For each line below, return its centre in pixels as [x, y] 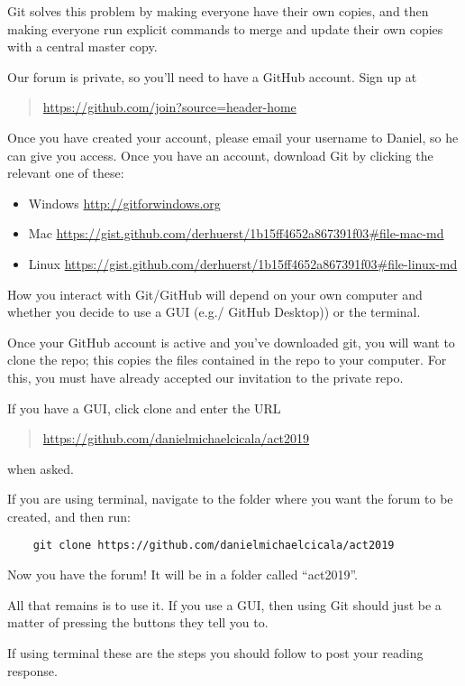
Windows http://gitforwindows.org [124, 203]
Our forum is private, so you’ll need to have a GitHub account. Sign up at [212, 76]
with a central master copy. [82, 46]
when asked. [41, 468]
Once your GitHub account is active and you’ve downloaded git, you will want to [231, 342]
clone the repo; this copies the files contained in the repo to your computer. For [227, 360]
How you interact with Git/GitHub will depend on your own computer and [215, 294]
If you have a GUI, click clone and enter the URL [144, 408]
